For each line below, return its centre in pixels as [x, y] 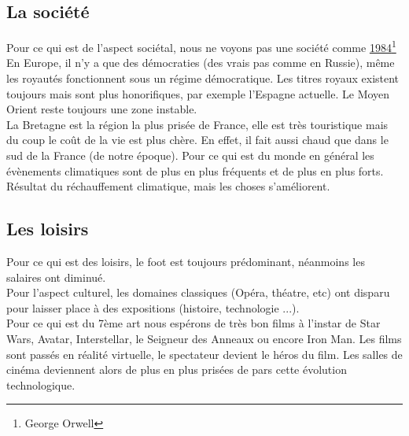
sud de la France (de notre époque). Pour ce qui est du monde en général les [190, 155]
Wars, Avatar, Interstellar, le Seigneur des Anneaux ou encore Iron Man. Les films [204, 338]
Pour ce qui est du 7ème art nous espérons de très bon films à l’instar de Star [193, 323]
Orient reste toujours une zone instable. [102, 109]
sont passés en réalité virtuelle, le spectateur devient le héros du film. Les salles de [204, 354]
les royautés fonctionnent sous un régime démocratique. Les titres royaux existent [203, 78]
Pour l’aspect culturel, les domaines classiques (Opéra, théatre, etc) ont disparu [198, 292]
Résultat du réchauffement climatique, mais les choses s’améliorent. [168, 186]
